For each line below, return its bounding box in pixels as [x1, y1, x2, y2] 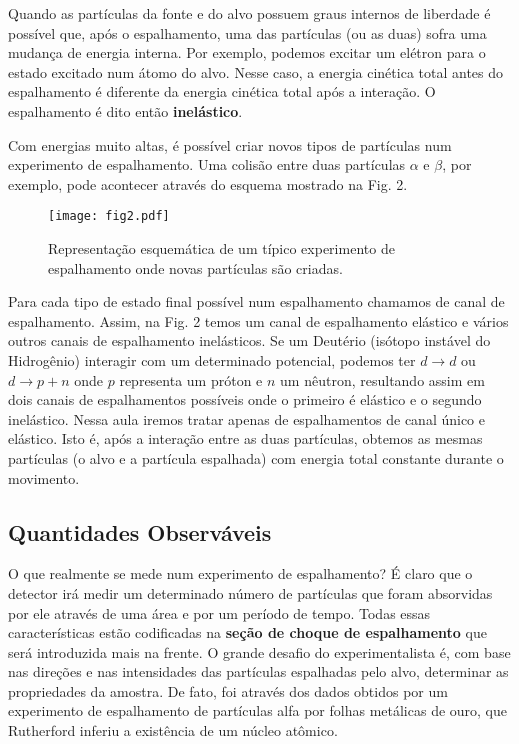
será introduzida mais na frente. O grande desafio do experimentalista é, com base [8, 641, 511, 662]
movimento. [8, 467, 80, 488]
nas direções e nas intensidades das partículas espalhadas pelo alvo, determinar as [8, 661, 509, 682]
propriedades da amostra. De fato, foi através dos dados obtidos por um [8, 680, 448, 701]
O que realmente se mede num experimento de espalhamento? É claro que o [8, 563, 473, 584]
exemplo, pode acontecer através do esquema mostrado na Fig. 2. [8, 173, 408, 194]
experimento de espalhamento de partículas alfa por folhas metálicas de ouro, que [8, 700, 508, 721]
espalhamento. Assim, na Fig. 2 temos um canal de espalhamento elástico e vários [8, 310, 509, 331]
